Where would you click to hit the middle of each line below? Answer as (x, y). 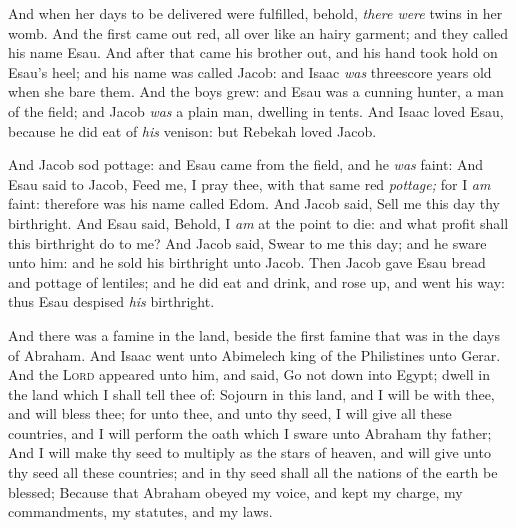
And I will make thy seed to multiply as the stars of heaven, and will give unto (249, 452)
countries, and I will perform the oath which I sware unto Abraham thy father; (250, 432)
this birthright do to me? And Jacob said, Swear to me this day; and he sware (247, 242)
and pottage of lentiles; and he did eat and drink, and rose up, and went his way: (256, 281)
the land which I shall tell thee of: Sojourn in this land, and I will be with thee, (251, 393)
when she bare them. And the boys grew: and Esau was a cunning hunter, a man (256, 91)
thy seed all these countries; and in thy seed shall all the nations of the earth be (253, 472)
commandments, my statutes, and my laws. (140, 511)
